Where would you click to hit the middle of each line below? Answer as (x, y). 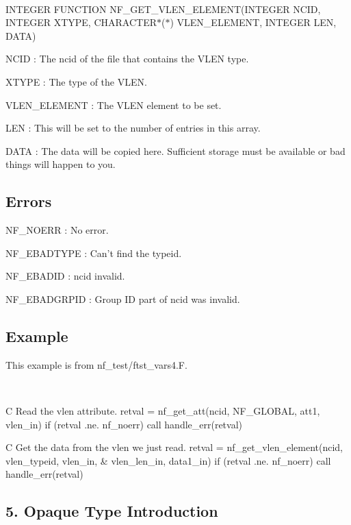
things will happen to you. (61, 164)
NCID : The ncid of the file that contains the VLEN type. (127, 59)
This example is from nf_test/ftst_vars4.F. (96, 364)
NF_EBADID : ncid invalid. (65, 276)
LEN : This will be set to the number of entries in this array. (133, 128)
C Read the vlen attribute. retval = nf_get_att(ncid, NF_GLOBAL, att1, (163, 410)
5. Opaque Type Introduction (112, 511)
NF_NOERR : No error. (57, 230)
